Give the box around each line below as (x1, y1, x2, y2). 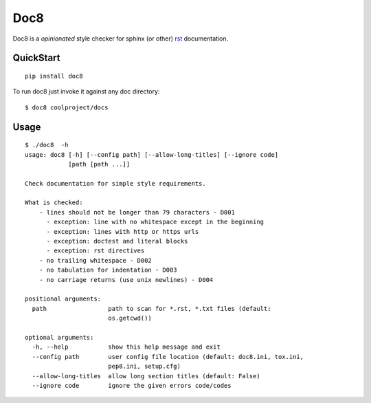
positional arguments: (25, 295, 102, 303)
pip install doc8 (25, 72, 83, 80)
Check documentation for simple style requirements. (25, 179, 206, 187)
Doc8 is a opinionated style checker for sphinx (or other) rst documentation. (12, 34, 229, 43)
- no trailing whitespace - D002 (38, 257, 153, 264)
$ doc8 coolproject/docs (25, 103, 109, 111)
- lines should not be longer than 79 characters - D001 (38, 208, 235, 216)
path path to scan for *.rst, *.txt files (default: (32, 305, 271, 312)
